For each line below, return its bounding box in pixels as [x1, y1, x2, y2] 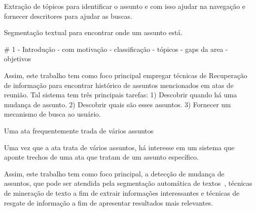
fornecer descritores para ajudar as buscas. [4, 10, 133, 21]
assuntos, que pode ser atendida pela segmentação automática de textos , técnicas [4, 178, 253, 188]
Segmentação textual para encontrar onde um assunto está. [4, 27, 183, 38]
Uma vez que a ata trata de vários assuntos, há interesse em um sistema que [4, 142, 235, 152]
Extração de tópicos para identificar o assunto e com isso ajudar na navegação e [4, 1, 246, 11]
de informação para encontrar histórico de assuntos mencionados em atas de [4, 80, 234, 90]
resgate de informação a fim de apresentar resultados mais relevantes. [4, 197, 213, 208]
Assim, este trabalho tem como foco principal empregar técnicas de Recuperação [4, 70, 247, 80]
